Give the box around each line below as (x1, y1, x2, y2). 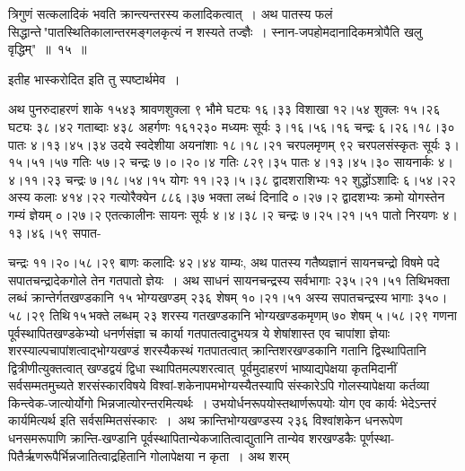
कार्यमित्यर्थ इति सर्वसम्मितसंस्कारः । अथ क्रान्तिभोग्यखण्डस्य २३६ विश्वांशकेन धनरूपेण (8, 411, 403, 430)
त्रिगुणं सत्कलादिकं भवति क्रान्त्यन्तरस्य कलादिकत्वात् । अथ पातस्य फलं (8, 4, 333, 22)
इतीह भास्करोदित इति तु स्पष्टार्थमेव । (8, 69, 180, 88)
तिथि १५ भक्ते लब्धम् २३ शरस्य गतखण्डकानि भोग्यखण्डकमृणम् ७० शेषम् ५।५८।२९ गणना (49, 305, 457, 324)
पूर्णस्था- (360, 429, 395, 448)
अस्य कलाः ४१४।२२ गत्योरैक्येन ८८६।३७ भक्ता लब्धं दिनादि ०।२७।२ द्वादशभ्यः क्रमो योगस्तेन (8, 188, 445, 206)
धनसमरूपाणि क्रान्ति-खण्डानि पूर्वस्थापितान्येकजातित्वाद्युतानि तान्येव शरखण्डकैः (8, 429, 356, 448)
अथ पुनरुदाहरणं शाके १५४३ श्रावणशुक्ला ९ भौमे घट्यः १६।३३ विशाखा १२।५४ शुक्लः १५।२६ (8, 100, 441, 118)
